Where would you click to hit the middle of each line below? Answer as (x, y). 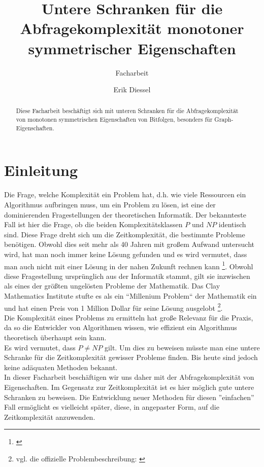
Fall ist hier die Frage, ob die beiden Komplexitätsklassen (93, 224)
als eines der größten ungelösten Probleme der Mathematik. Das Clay (112, 286)
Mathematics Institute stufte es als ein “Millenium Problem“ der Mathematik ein (130, 295)
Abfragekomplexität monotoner (132, 28)
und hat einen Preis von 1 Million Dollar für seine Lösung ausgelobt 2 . (113, 307)
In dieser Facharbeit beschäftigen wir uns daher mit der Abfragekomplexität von (129, 377)
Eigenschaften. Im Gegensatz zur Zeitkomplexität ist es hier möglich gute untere (129, 387)
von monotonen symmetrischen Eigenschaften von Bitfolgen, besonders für (114, 119)
